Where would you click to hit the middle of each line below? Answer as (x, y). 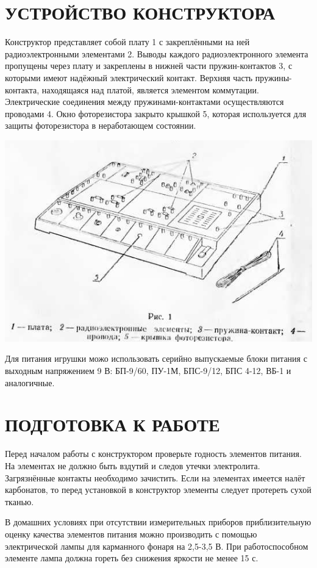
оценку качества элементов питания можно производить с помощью (131, 534)
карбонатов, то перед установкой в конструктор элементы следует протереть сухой (158, 490)
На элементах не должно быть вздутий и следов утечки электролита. (133, 465)
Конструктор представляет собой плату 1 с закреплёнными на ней (127, 42)
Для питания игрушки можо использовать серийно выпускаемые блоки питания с (156, 358)
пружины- (273, 77)
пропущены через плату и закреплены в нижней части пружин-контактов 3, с (149, 66)
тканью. (20, 501)
